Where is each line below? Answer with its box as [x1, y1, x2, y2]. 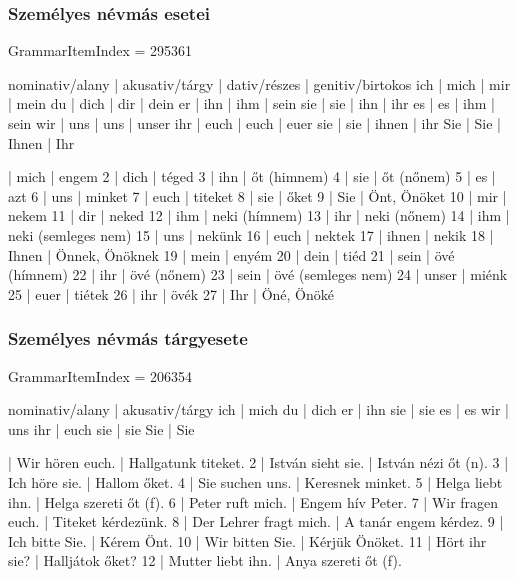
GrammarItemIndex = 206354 [8, 365, 193, 386]
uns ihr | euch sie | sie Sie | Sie [8, 418, 195, 439]
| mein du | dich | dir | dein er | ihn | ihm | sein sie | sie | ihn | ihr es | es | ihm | [8, 93, 495, 114]
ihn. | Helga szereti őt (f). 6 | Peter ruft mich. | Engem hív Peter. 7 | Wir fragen [8, 491, 499, 512]
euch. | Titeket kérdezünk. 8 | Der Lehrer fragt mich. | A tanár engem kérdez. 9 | [8, 511, 504, 532]
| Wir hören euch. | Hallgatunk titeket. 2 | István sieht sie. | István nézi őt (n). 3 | [8, 452, 509, 473]
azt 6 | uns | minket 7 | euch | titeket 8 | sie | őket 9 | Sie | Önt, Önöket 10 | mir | [8, 185, 507, 206]
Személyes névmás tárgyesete [8, 326, 248, 351]
